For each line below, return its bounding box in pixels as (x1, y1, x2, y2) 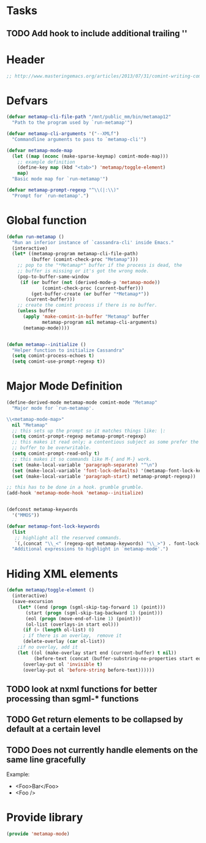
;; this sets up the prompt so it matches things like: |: (12, 428, 166, 434)
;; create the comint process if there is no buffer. (17, 302, 158, 309)
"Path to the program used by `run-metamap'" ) (12, 120, 133, 126)
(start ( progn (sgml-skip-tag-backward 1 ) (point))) (25, 610, 164, 616)
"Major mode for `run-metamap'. (12, 405, 95, 411)
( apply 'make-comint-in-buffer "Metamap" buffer (22, 314, 150, 320)
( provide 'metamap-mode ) (6, 831, 70, 837)
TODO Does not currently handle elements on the (6, 745, 198, 755)
